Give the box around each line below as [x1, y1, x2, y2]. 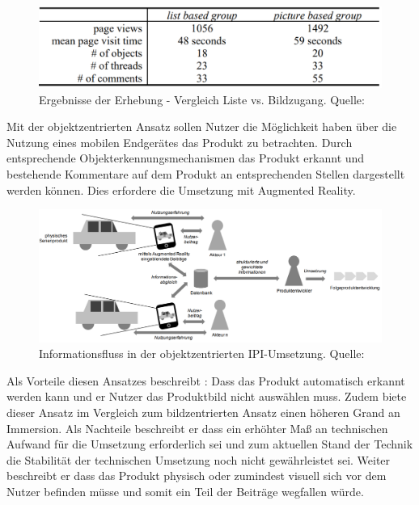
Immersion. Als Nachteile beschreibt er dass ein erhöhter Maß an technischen [6, 419, 388, 436]
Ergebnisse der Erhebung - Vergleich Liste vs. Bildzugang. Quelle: [39, 90, 365, 107]
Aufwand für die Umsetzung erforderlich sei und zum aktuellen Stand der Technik [6, 436, 413, 452]
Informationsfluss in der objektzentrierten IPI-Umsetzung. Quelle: [39, 345, 365, 362]
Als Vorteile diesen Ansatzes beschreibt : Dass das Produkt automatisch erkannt [6, 372, 405, 389]
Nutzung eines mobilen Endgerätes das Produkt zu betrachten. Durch [6, 133, 353, 150]
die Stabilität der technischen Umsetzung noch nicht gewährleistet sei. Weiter [6, 451, 391, 468]
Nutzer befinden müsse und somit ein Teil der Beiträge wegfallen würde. [6, 482, 364, 499]
